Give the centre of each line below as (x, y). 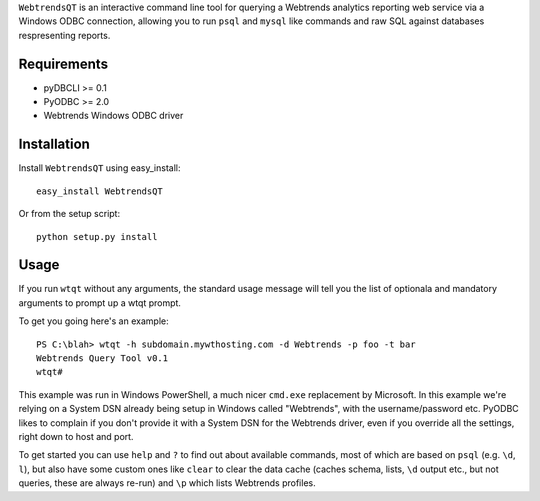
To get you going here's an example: (93, 321)
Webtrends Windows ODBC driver (113, 116)
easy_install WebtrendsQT (100, 191)
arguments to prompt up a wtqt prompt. (100, 302)
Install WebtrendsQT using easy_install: (99, 168)
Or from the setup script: (69, 214)
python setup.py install (97, 236)
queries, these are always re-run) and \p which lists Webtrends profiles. (167, 483)
